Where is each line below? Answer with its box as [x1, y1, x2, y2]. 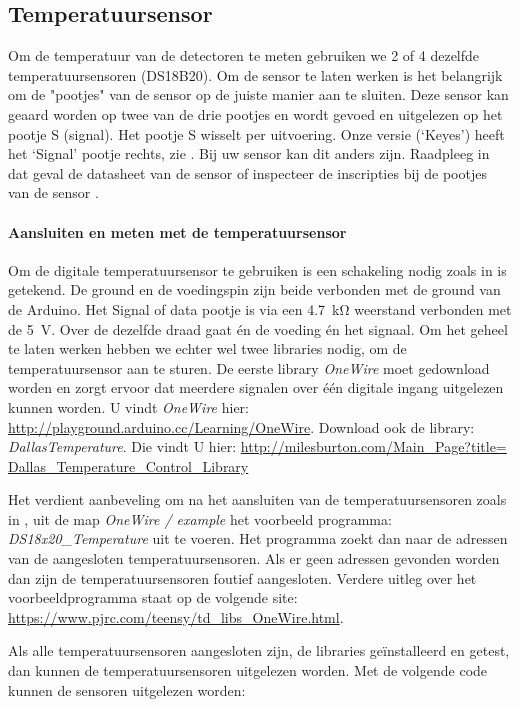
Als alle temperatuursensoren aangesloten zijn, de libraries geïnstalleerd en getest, [8, 640, 510, 661]
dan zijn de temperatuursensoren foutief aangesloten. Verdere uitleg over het [8, 567, 477, 588]
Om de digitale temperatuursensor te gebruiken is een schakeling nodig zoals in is [8, 259, 507, 280]
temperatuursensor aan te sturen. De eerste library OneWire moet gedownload [8, 357, 490, 378]
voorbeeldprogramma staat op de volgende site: [8, 587, 298, 608]
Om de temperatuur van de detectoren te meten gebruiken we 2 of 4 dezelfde [8, 45, 480, 66]
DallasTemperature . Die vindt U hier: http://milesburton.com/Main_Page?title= [8, 436, 507, 457]
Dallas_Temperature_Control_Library [8, 455, 249, 476]
